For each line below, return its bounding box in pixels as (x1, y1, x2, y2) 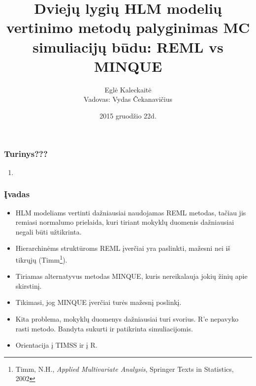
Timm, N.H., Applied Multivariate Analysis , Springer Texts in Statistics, (15, 363, 234, 374)
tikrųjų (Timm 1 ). (15, 253, 67, 265)
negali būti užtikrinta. (15, 226, 82, 237)
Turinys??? (4, 148, 48, 160)
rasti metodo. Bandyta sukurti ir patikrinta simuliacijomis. (15, 323, 193, 333)
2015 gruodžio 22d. (99, 110, 157, 120)
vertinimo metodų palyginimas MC (6, 17, 250, 37)
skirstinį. (15, 280, 42, 291)
